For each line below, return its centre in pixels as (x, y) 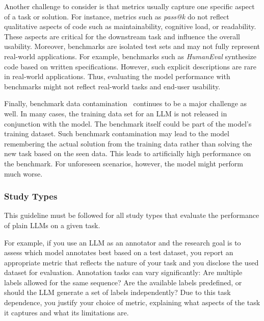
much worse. (23, 173)
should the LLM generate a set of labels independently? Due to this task (117, 292)
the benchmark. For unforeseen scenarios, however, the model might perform (124, 163)
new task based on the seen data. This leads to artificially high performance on (128, 153)
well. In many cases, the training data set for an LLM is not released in (116, 113)
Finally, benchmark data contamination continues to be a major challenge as (126, 103)
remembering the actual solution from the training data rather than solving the (128, 143)
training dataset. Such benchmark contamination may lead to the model (117, 133)
